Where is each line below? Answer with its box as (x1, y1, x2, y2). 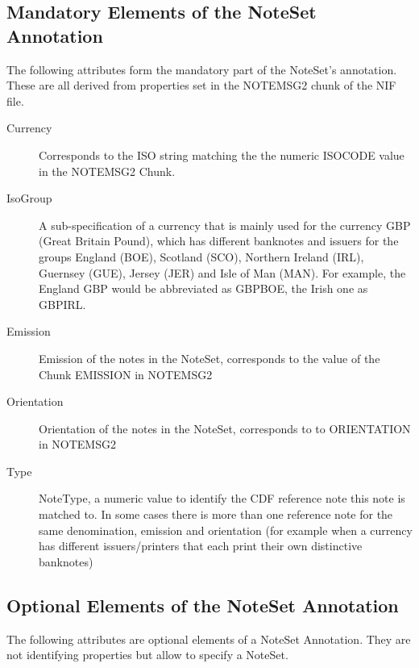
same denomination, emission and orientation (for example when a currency (39, 521, 413, 538)
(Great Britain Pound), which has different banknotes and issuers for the (39, 232, 399, 249)
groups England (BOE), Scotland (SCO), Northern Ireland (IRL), (39, 248, 364, 265)
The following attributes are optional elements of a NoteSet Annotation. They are (6, 630, 411, 647)
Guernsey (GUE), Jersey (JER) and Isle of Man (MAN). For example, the (39, 264, 406, 281)
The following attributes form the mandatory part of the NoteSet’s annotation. (6, 61, 397, 77)
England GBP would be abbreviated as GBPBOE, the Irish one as (39, 280, 368, 297)
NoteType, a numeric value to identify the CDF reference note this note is (39, 490, 405, 507)
